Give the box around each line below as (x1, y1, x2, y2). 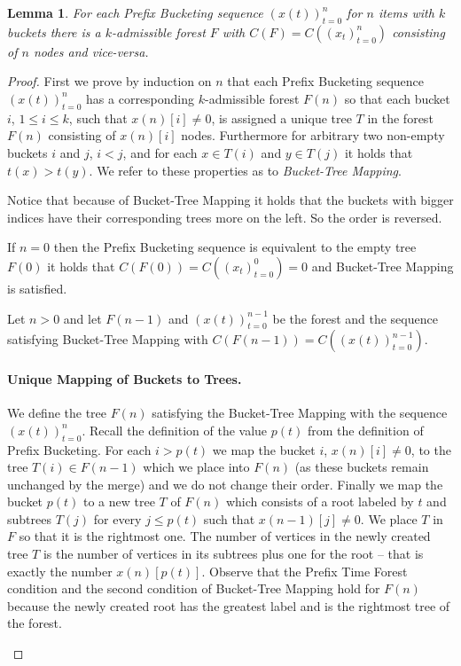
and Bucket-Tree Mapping (311, 256, 454, 275)
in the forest (367, 108, 434, 127)
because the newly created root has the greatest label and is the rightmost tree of (7, 596, 450, 615)
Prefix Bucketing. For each (7, 440, 152, 458)
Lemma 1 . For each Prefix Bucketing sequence (7, 4, 263, 21)
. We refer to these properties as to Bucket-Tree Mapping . (89, 161, 402, 179)
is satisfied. (7, 278, 67, 297)
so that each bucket (344, 89, 450, 107)
